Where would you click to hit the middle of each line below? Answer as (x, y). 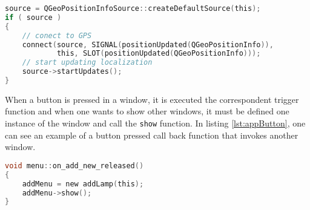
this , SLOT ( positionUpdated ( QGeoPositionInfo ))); (159, 54)
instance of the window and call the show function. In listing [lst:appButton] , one (155, 123)
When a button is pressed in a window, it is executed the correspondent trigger (152, 99)
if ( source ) (33, 17)
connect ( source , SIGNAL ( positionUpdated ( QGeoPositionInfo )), (148, 44)
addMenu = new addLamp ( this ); (83, 184)
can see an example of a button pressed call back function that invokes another (152, 135)
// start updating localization (87, 63)
